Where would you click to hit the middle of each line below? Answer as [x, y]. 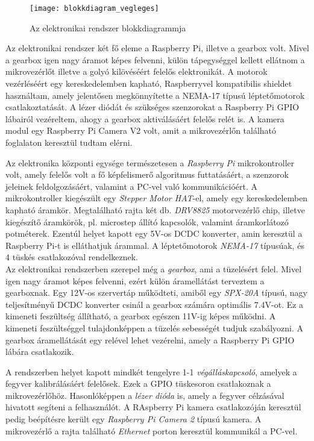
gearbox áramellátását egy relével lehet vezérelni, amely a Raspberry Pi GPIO [150, 339]
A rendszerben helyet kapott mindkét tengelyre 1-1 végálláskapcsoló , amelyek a [151, 371]
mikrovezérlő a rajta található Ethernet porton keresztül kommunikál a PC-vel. [152, 430]
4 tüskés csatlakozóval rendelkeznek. [72, 257]
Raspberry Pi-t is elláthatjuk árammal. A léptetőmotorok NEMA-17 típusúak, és [155, 245]
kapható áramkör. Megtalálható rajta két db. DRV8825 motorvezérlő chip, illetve [155, 209]
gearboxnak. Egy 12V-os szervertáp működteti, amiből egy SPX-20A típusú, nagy [157, 292]
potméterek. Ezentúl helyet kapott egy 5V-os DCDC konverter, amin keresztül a [154, 233]
